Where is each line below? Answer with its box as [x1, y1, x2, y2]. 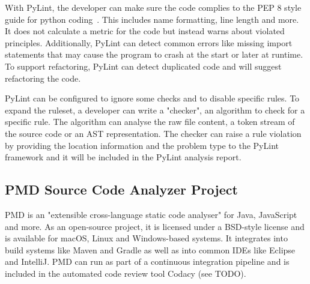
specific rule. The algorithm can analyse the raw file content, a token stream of [5, 115, 295, 128]
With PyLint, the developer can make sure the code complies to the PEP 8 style [5, 1, 302, 13]
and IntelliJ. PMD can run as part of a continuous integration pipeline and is [5, 255, 290, 268]
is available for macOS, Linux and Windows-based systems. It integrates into [5, 232, 288, 244]
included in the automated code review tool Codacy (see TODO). [5, 267, 246, 279]
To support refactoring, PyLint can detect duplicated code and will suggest [5, 59, 282, 72]
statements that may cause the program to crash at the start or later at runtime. [5, 48, 303, 61]
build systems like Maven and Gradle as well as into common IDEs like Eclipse [5, 243, 296, 256]
